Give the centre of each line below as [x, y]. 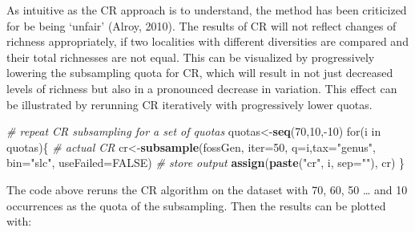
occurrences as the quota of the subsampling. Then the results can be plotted [196, 205]
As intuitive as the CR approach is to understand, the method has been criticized [207, 10]
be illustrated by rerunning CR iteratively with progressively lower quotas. [189, 104]
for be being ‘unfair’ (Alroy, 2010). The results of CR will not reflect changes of [201, 25]
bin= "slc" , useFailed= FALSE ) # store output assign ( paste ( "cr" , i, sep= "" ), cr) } [206, 163]
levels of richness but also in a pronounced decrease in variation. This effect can [202, 88]
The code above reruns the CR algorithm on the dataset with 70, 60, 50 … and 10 [207, 189]
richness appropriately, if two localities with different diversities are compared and [207, 41]
